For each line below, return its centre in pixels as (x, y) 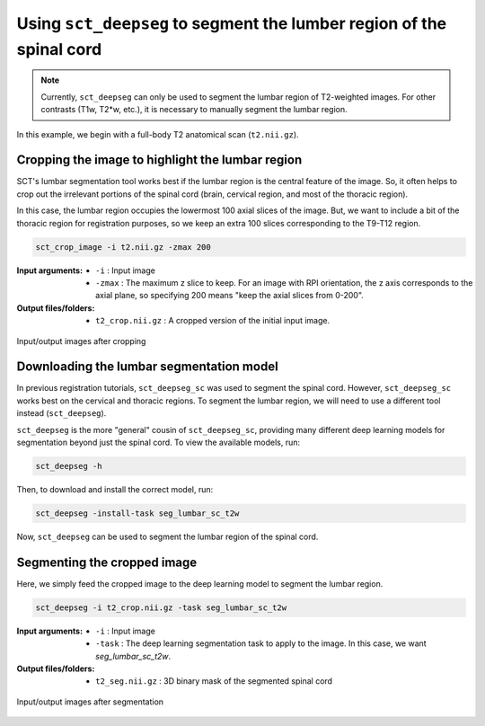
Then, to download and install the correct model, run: (115, 489)
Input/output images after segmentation (90, 702)
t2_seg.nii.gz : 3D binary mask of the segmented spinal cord (214, 681)
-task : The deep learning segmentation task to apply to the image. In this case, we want (261, 643)
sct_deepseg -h (69, 466)
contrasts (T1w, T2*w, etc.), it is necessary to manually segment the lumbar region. (194, 110)
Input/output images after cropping (81, 341)
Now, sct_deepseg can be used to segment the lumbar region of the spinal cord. (168, 536)
